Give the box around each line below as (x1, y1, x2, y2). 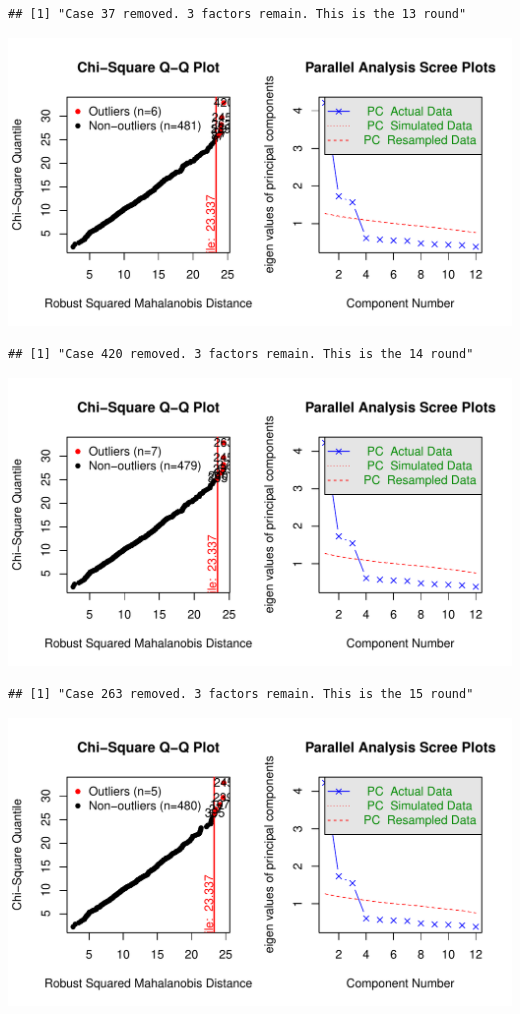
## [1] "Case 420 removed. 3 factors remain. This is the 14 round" (8, 347, 474, 362)
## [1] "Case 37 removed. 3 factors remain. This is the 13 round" (8, 7, 467, 21)
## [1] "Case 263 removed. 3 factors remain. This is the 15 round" (8, 687, 474, 702)
